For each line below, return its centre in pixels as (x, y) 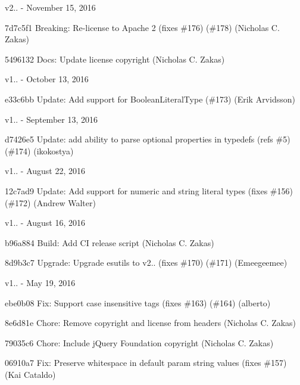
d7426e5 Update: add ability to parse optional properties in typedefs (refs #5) (148, 139)
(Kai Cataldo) (30, 374)
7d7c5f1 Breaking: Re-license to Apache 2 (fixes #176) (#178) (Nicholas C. (142, 27)
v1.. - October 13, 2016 (47, 79)
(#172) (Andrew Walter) (50, 202)
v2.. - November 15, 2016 (50, 7)
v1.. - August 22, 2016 (45, 171)
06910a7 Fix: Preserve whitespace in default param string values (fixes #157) (146, 363)
